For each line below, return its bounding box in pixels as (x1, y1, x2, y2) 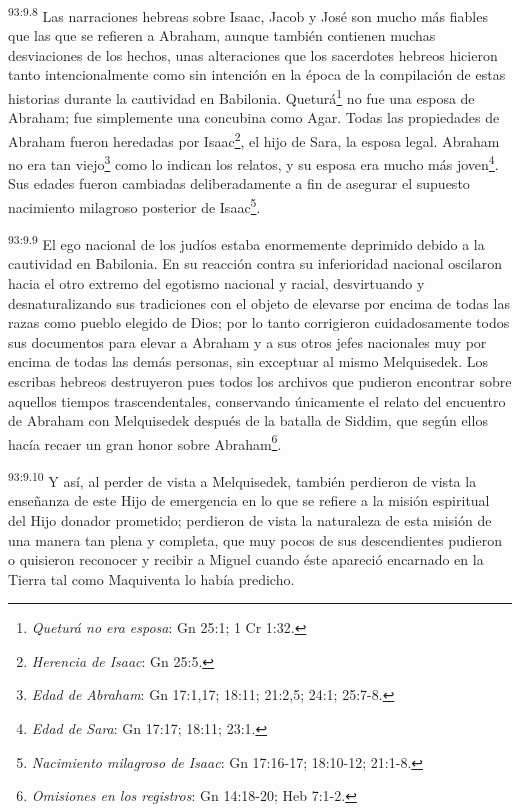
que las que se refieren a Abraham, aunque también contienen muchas (8, 25, 436, 46)
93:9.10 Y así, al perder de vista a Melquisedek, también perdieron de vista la (8, 468, 477, 491)
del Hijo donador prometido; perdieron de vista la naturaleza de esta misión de (8, 509, 492, 530)
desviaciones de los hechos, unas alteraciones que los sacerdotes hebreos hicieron (8, 44, 498, 65)
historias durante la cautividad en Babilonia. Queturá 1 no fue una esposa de (8, 85, 475, 108)
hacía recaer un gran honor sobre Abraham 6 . (8, 430, 282, 454)
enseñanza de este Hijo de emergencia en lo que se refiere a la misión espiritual (8, 490, 490, 511)
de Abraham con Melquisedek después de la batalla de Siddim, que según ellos (8, 410, 488, 431)
